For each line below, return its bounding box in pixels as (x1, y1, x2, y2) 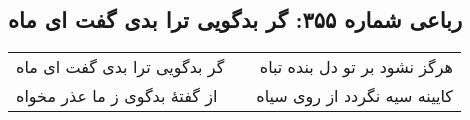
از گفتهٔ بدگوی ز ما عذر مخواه (16, 84, 218, 108)
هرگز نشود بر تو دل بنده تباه (259, 55, 453, 79)
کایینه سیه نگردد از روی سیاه (256, 84, 453, 108)
